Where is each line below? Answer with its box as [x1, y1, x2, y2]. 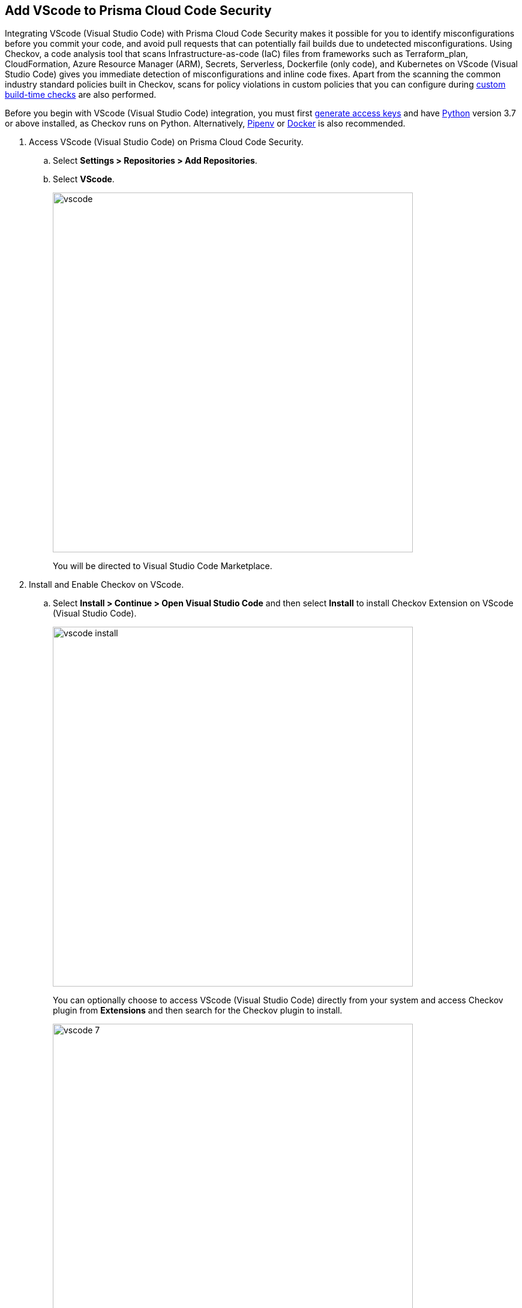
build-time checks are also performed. [5, 89, 157, 100]
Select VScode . [53, 174, 115, 185]
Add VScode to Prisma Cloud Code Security [5, 3, 272, 18]
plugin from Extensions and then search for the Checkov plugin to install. [53, 1005, 343, 1016]
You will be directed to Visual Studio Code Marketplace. [53, 561, 272, 572]
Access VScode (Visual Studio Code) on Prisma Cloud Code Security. [29, 137, 304, 148]
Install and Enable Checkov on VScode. [29, 579, 184, 590]
